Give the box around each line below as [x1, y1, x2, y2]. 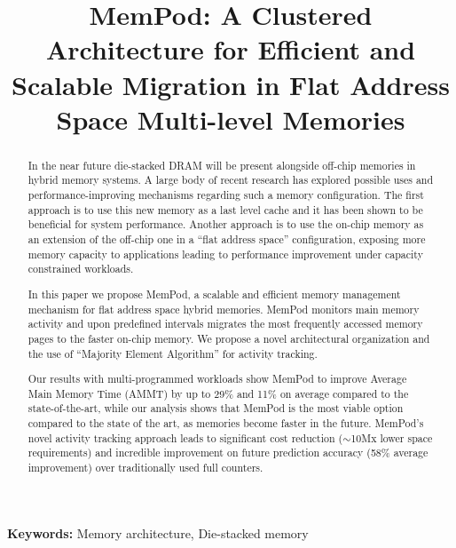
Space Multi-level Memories [56, 100, 405, 137]
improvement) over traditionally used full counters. [28, 459, 263, 474]
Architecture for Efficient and [45, 31, 416, 68]
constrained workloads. [28, 261, 134, 276]
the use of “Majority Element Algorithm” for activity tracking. [28, 345, 318, 361]
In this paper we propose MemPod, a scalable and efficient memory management [28, 286, 401, 301]
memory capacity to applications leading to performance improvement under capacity [28, 246, 423, 261]
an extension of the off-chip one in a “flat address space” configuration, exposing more [28, 232, 426, 247]
